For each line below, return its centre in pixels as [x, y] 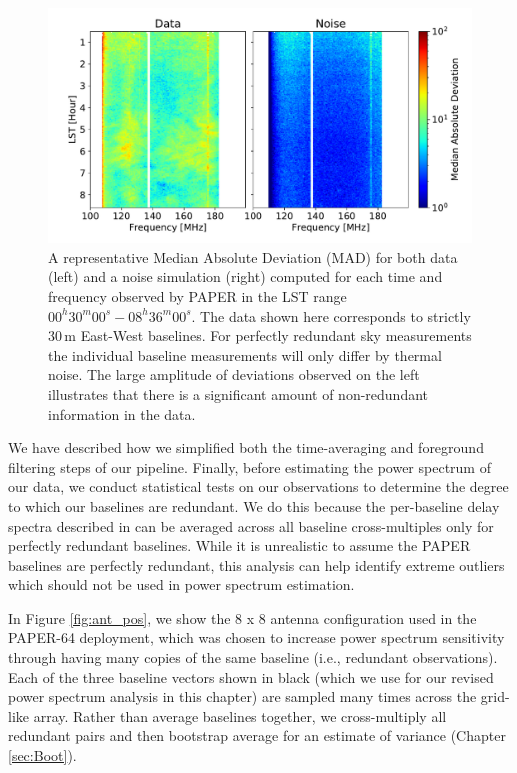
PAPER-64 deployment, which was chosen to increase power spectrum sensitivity [256, 637]
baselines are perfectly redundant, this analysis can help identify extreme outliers [256, 564]
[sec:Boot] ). [42, 755]
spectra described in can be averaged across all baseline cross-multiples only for [251, 525]
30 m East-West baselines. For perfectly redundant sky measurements [260, 335]
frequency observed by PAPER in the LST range [197, 295]
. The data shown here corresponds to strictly [331, 315]
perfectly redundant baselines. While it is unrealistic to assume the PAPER [239, 545]
